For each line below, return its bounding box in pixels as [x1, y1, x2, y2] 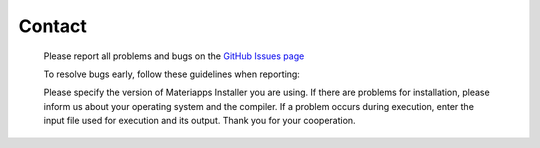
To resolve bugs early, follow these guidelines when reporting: [43, 68, 300, 80]
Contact [18, 15, 87, 37]
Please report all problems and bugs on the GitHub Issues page [43, 50, 305, 62]
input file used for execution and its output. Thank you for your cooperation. [43, 115, 356, 127]
